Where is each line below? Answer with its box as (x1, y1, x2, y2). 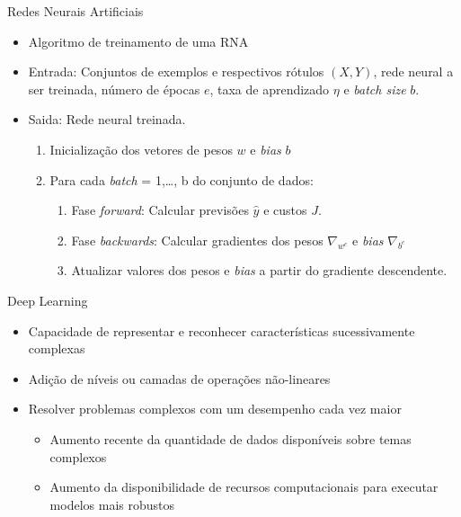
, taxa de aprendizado (209, 79, 330, 98)
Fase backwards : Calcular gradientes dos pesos (71, 230, 324, 249)
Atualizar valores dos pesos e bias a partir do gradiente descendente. (71, 261, 448, 280)
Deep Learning (7, 290, 88, 309)
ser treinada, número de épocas (28, 79, 200, 98)
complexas (28, 339, 85, 358)
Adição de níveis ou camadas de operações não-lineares (28, 369, 331, 388)
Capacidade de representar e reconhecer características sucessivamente (28, 321, 415, 340)
